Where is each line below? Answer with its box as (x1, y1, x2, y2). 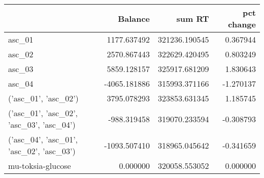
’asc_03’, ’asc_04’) (8, 119, 76, 130)
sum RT (176, 12, 209, 24)
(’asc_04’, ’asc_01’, (8, 133, 78, 145)
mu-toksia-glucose (8, 160, 71, 171)
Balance (118, 12, 150, 24)
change (228, 18, 256, 30)
